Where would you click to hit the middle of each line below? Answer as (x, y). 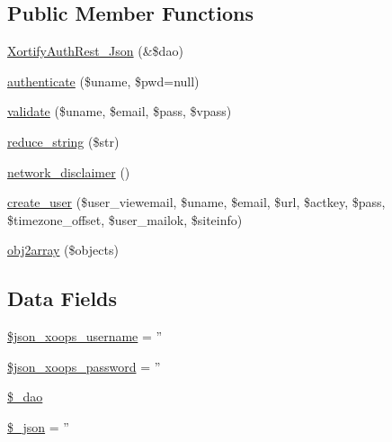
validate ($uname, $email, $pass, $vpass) (120, 111)
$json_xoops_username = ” (85, 336)
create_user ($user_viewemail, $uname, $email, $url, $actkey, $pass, (196, 202)
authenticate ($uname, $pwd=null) (103, 81)
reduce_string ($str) (63, 141)
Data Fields (62, 298)
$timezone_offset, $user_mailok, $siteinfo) (125, 219)
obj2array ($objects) (63, 250)
